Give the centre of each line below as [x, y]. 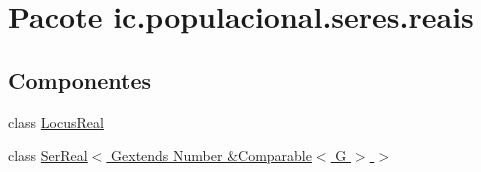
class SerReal [48, 155]
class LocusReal [56, 121]
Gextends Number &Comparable [211, 155]
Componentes [80, 79]
